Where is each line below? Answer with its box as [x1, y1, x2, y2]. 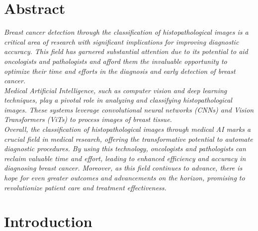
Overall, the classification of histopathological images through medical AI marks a [4, 124, 251, 134]
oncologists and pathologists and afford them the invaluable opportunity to [4, 56, 227, 66]
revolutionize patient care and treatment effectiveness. [4, 182, 167, 192]
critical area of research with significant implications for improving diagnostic [4, 36, 239, 47]
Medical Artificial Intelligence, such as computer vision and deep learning [4, 85, 227, 95]
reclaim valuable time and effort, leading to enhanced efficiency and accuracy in [4, 153, 246, 163]
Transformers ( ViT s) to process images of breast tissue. [4, 114, 172, 124]
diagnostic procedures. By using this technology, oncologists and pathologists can [4, 143, 246, 154]
